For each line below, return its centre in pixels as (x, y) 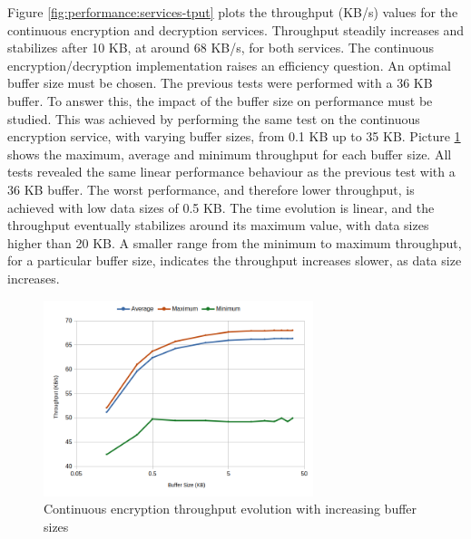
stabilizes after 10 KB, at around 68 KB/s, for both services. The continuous (221, 48)
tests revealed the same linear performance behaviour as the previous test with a (231, 172)
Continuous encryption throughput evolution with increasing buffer (231, 509)
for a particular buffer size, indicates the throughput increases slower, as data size (235, 260)
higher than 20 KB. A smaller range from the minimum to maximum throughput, (235, 242)
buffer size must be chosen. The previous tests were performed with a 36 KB (220, 83)
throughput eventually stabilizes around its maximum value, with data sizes (218, 225)
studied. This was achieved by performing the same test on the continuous (214, 118)
